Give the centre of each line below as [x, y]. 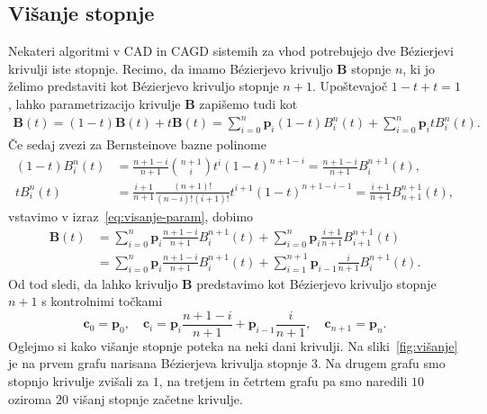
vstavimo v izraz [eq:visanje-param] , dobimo [131, 216]
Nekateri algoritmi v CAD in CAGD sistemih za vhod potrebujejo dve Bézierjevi [231, 51]
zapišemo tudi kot [248, 103]
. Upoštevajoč [350, 86]
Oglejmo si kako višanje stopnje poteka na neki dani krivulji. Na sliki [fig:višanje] [233, 345]
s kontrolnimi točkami [102, 301]
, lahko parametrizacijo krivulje [95, 103]
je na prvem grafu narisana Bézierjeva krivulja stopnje [158, 363]
